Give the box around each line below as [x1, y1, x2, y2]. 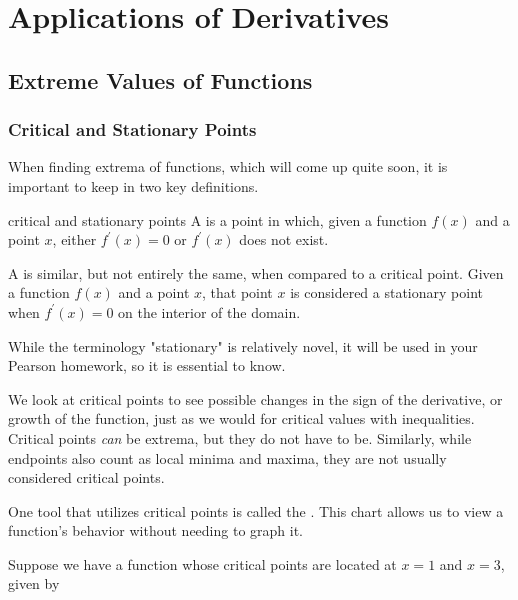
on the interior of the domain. [118, 301, 301, 322]
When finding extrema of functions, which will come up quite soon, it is [8, 156, 448, 177]
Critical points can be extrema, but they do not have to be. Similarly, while [8, 427, 472, 448]
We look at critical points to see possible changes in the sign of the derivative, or [8, 388, 503, 409]
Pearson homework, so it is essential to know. [8, 355, 286, 376]
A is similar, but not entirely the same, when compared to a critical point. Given [8, 262, 504, 283]
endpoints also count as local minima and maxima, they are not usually [8, 447, 447, 468]
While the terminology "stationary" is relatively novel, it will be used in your [8, 335, 478, 356]
